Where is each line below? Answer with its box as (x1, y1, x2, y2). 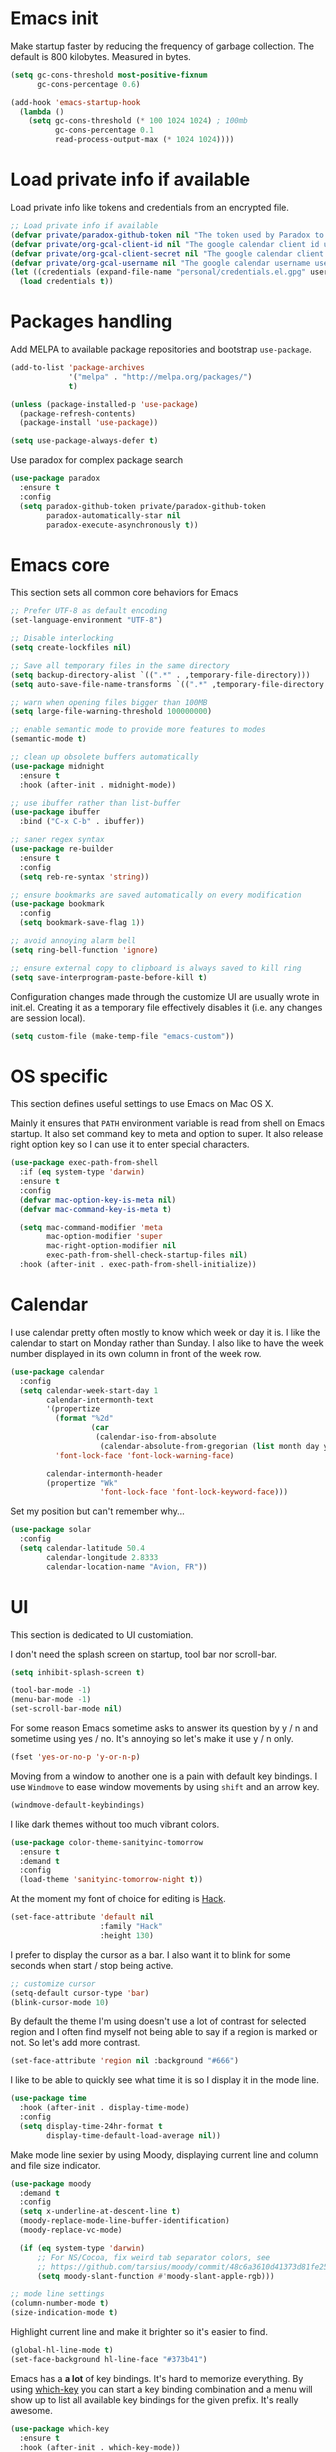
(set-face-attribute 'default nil (10, 1912, 155, 1922)
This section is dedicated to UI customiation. (10, 1628, 194, 1641)
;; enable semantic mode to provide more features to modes (10, 725, 267, 735)
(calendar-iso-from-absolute (95, 1432, 217, 1442)
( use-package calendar (10, 1367, 105, 1377)
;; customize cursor (10, 1978, 97, 1989)
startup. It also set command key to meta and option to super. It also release (10, 1128, 324, 1140)
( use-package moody (10, 2178, 92, 2189)
